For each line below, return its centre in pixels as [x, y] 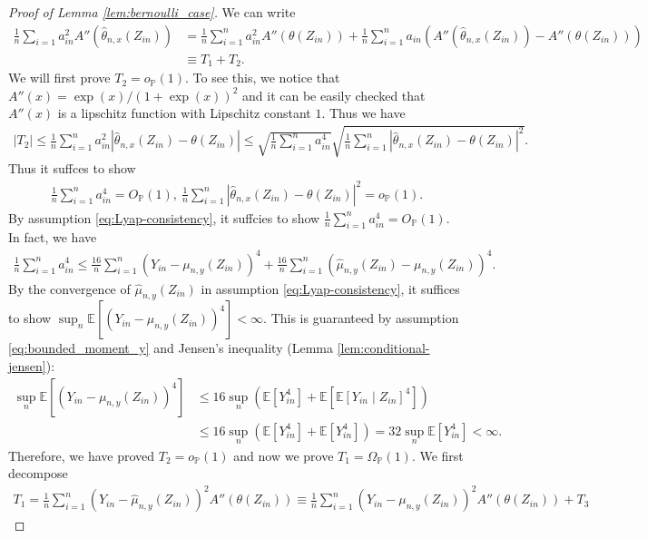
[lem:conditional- [383, 348]
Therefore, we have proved [82, 455]
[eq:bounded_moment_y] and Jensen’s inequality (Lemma [171, 348]
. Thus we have [363, 113]
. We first [437, 455]
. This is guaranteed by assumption [361, 318]
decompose [38, 473]
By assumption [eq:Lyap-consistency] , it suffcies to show [164, 217]
